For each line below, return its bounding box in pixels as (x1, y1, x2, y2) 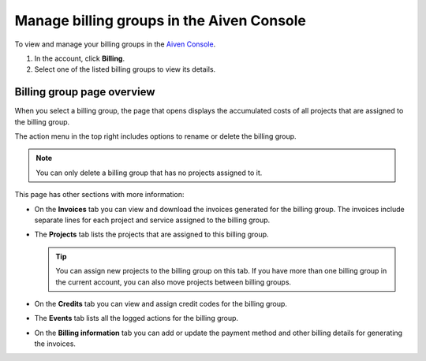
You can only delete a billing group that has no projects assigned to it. (35, 168, 263, 177)
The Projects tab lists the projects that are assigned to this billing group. (34, 229, 269, 240)
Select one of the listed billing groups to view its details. (34, 65, 216, 74)
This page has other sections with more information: (14, 190, 185, 199)
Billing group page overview (14, 85, 155, 99)
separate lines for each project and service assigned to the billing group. (34, 215, 271, 225)
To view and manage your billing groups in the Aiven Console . (14, 39, 216, 49)
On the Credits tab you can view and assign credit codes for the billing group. (34, 299, 288, 308)
